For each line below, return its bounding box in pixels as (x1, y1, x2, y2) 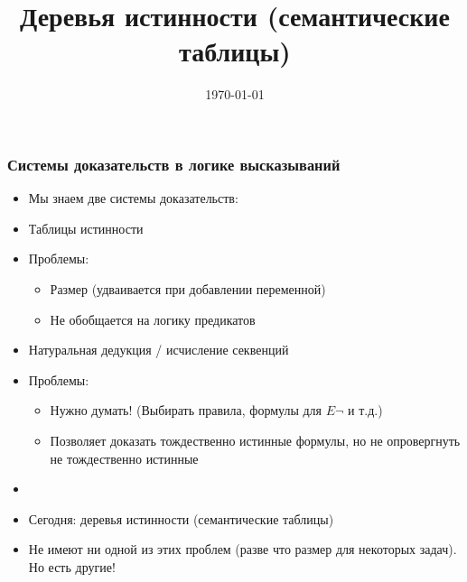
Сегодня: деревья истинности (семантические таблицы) (28, 509, 334, 528)
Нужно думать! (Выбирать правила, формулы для (50, 401, 322, 420)
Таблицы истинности (28, 218, 144, 237)
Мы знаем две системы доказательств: (28, 189, 238, 208)
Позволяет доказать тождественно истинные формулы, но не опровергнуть (50, 430, 461, 449)
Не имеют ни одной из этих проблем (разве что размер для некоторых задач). (28, 540, 457, 559)
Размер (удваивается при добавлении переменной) (50, 279, 326, 298)
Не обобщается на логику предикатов (50, 309, 256, 328)
